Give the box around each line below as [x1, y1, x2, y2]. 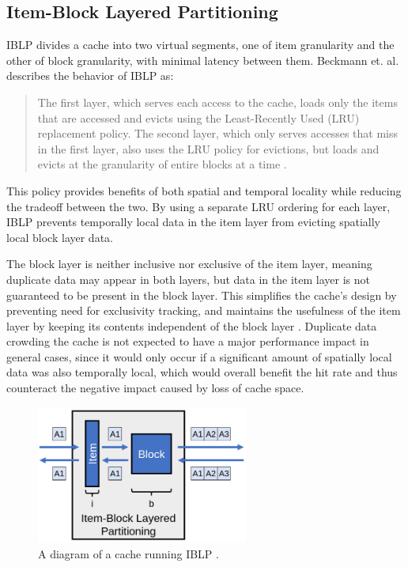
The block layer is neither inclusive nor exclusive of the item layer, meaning [6, 255, 372, 272]
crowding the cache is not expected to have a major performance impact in [6, 333, 369, 350]
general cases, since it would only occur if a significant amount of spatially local [6, 348, 392, 365]
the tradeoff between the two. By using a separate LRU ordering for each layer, [6, 198, 391, 214]
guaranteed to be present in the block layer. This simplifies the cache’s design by [6, 286, 397, 303]
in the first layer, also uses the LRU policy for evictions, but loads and [37, 140, 380, 157]
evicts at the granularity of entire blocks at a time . [37, 156, 287, 172]
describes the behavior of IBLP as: [6, 67, 174, 84]
